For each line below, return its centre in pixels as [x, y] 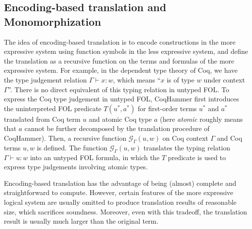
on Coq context [185, 138]
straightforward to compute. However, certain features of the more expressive [119, 192]
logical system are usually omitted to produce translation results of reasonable [120, 202]
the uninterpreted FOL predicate [53, 108]
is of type [181, 79]
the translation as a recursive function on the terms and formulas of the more [119, 60]
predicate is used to [197, 157]
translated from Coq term [42, 119]
